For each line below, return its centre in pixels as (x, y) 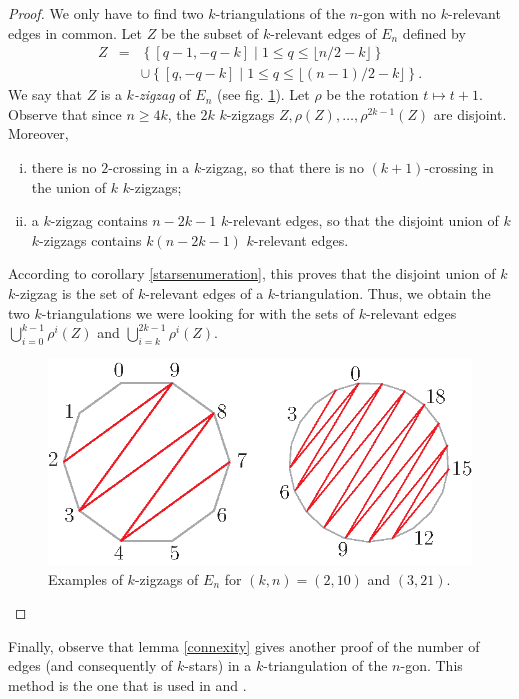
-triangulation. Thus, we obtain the (383, 293)
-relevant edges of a (204, 293)
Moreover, (38, 133)
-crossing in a (149, 167)
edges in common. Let (75, 32)
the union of (69, 186)
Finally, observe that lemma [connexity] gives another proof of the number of (244, 645)
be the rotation (372, 94)
